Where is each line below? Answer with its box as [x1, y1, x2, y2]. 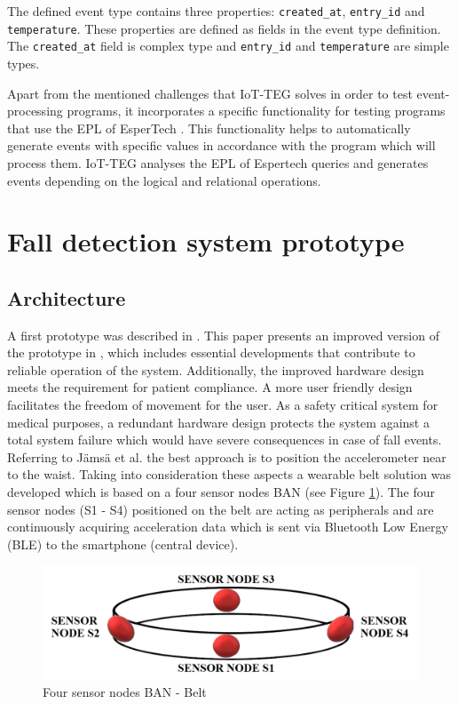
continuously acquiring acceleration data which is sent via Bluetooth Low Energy [7, 517, 448, 536]
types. [7, 53, 40, 72]
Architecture [7, 284, 126, 311]
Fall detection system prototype [7, 223, 405, 260]
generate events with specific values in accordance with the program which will [7, 136, 436, 155]
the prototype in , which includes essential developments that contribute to [7, 343, 415, 362]
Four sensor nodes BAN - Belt [43, 683, 207, 701]
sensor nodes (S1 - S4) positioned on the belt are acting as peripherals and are [7, 500, 434, 518]
